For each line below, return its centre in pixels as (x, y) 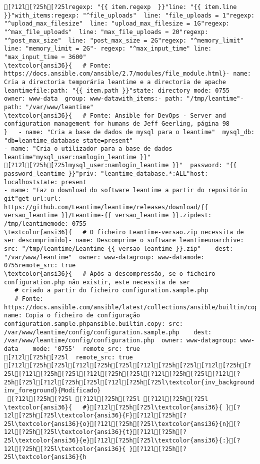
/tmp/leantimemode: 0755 (45, 224)
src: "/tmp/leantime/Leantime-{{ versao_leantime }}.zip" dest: (119, 249)
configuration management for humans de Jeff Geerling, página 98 (117, 124)
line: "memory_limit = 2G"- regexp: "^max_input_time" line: (108, 49)
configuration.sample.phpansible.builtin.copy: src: (93, 324)
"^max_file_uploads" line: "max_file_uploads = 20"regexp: (106, 32)
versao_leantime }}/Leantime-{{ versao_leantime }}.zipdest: (108, 215)
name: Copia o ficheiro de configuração (72, 316)
